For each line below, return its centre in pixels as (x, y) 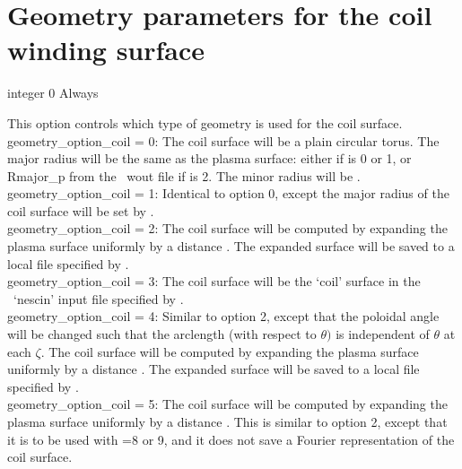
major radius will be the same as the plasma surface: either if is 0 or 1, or (209, 158)
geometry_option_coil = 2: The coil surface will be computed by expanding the (227, 228)
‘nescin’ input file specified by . (98, 298)
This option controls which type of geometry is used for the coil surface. (205, 122)
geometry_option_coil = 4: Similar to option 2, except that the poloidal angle (223, 316)
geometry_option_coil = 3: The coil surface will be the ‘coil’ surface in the (214, 281)
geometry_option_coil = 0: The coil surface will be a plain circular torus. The (223, 140)
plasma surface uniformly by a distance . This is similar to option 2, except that (227, 421)
